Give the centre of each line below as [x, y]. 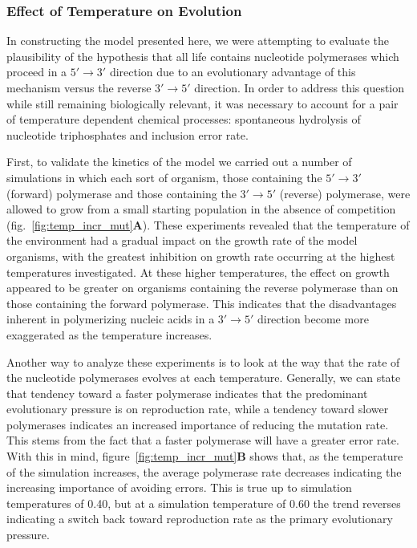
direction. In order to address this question [300, 87]
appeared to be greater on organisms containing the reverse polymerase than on [202, 288]
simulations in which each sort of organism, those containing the [164, 177]
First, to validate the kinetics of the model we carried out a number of [179, 162]
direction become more [313, 319]
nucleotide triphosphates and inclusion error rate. [128, 134]
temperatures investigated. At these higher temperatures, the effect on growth [198, 272]
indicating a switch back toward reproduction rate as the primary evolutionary [200, 519]
